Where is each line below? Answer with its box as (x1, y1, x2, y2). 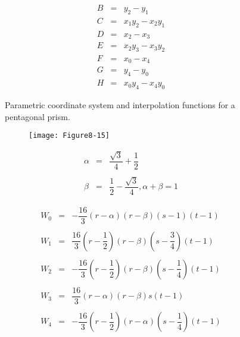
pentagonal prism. (5, 110, 70, 122)
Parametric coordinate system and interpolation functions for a (5, 99, 235, 111)
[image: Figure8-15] (29, 131, 110, 140)
